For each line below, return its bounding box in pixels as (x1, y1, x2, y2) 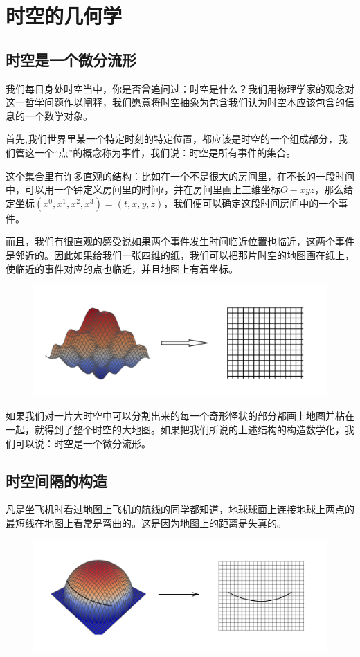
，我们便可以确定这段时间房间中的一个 (163, 195, 339, 210)
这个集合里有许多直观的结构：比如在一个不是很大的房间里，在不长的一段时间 (6, 168, 354, 183)
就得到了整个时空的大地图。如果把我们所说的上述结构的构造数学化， (34, 422, 345, 436)
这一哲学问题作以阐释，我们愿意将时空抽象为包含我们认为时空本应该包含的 (6, 95, 345, 109)
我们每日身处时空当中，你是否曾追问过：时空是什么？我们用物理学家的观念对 (6, 81, 354, 96)
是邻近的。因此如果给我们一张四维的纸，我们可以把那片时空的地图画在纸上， (6, 247, 354, 262)
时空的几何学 (6, 1, 123, 30)
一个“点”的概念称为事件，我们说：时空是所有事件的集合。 (34, 145, 296, 159)
